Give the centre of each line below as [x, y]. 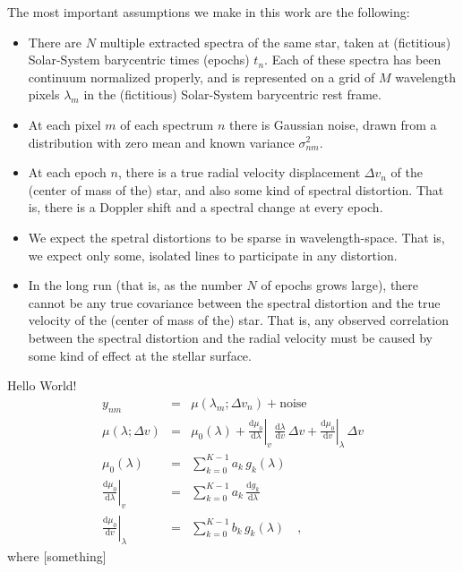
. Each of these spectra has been [353, 60]
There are [55, 42]
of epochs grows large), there [340, 285]
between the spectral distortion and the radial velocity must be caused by [230, 337]
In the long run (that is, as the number [135, 285]
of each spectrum [167, 124]
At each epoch [67, 172]
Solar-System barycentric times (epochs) [139, 60]
